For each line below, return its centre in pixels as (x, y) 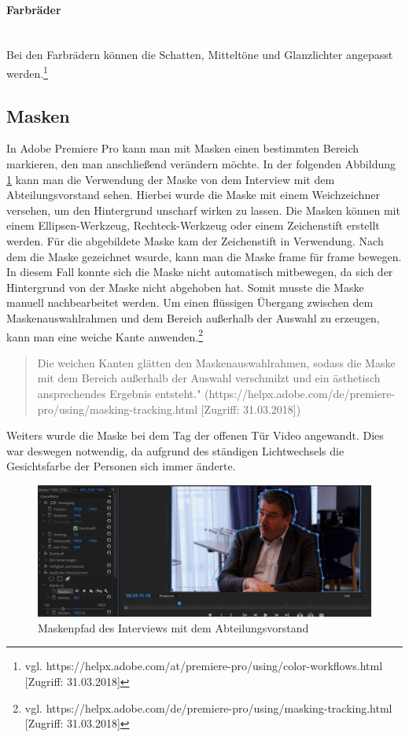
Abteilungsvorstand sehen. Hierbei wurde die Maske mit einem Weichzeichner (193, 195)
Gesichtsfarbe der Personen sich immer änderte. (121, 466)
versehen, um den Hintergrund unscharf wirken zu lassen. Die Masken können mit (203, 210)
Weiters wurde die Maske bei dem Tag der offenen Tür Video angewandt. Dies (195, 435)
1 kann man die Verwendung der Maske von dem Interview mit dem (171, 179)
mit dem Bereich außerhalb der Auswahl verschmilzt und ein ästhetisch (209, 378)
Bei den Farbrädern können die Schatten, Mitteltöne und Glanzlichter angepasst (200, 55)
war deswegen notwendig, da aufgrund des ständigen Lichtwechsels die (175, 450)
